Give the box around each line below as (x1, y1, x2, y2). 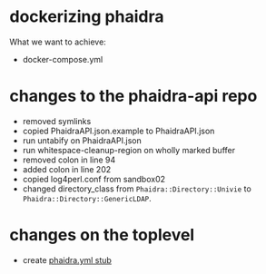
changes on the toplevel (9, 225, 195, 246)
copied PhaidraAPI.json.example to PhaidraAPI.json (22, 125, 215, 136)
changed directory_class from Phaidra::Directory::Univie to (22, 183, 251, 194)
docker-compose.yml (22, 54, 103, 64)
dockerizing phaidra (9, 6, 164, 27)
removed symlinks (22, 115, 92, 126)
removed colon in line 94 (22, 154, 116, 165)
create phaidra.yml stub (22, 254, 112, 265)
